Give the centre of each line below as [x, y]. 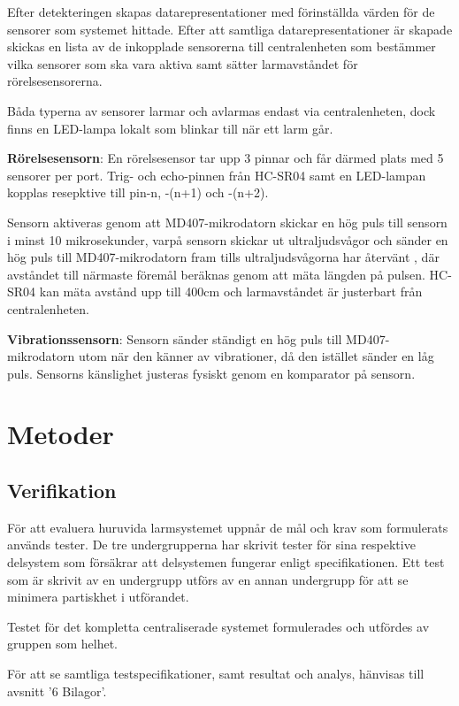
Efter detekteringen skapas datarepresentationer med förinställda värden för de [221, 12]
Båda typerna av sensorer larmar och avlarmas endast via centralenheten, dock [222, 110]
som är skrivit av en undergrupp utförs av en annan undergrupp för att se [208, 579]
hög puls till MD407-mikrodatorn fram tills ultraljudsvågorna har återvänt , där [223, 257]
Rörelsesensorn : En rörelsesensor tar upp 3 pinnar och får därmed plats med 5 [226, 158]
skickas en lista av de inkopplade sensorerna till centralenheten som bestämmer [222, 46]
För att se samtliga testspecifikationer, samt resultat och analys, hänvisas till [216, 674]
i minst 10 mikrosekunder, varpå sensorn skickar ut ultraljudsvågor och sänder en [228, 239]
